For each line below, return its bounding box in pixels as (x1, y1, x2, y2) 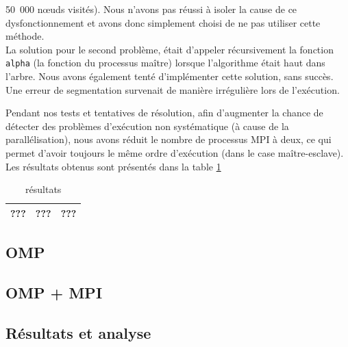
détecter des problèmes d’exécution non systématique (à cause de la (5, 118, 289, 133)
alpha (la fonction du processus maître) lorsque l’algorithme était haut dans (5, 55, 325, 70)
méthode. (5, 29, 45, 43)
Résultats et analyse (5, 322, 151, 343)
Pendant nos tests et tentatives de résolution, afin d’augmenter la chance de (5, 105, 323, 120)
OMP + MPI (5, 282, 103, 303)
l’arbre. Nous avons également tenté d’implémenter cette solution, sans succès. (5, 69, 334, 83)
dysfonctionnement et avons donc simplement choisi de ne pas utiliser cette (5, 15, 321, 29)
